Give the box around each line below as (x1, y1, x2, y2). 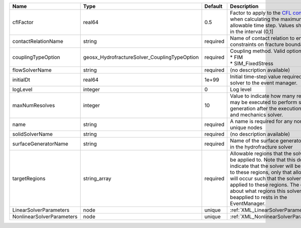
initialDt (12, 76, 30, 83)
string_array (83, 175, 111, 182)
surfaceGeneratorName (12, 140, 69, 147)
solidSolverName (12, 130, 53, 137)
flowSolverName (12, 66, 52, 73)
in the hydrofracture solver (230, 143, 293, 150)
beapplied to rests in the (230, 194, 287, 200)
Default (204, 3, 223, 9)
